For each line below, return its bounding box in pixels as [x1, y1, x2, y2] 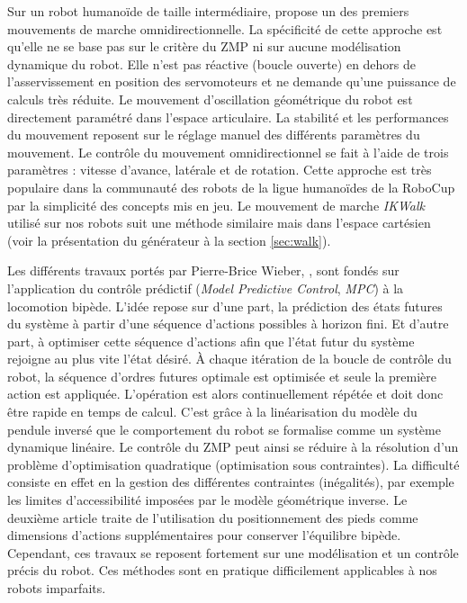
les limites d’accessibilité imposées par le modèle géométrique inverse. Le [7, 490, 408, 509]
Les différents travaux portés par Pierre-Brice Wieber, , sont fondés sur [7, 261, 400, 280]
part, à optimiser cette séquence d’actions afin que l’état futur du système [7, 331, 415, 350]
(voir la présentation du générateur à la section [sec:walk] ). [7, 230, 331, 249]
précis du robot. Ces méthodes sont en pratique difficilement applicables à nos [7, 561, 437, 580]
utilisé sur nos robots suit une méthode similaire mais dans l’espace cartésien [7, 213, 431, 232]
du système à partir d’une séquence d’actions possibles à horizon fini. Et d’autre [7, 314, 449, 333]
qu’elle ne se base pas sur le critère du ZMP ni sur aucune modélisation [7, 37, 401, 56]
